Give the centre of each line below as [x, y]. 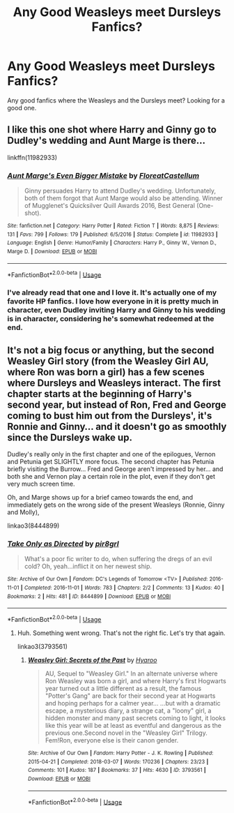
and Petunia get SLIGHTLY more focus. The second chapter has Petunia [111, 462]
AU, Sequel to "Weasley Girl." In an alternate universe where [131, 673]
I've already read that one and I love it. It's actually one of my [112, 292]
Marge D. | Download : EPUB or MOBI [52, 252]
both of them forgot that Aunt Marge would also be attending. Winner [123, 198]
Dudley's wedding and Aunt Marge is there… [107, 141]
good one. [22, 107]
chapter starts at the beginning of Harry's [100, 394]
